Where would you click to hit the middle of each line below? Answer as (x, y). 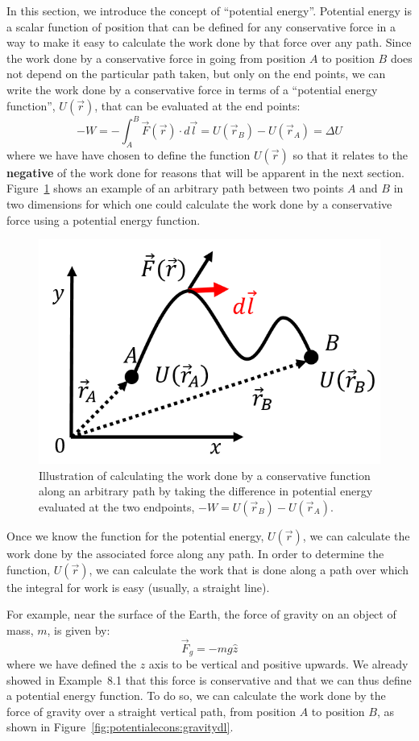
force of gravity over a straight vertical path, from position (151, 711)
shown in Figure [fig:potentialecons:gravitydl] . (120, 727)
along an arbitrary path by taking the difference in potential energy (206, 491)
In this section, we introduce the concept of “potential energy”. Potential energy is (209, 10)
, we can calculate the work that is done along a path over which (249, 569)
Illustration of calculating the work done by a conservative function (205, 475)
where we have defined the (72, 664)
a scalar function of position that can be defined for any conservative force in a (201, 26)
